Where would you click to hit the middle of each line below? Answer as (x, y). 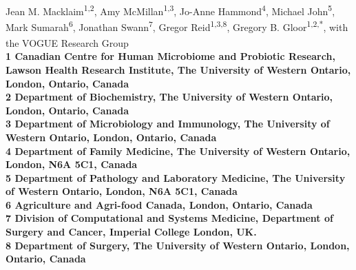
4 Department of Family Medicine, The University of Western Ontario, (178, 150)
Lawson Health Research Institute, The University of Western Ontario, (178, 69)
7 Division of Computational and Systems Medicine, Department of (169, 218)
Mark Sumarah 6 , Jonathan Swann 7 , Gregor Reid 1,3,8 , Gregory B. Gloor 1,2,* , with (177, 25)
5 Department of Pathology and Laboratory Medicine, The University (176, 177)
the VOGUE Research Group (67, 42)
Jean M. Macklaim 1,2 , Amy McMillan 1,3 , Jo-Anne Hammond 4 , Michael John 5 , (170, 10)
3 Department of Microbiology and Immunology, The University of (168, 124)
